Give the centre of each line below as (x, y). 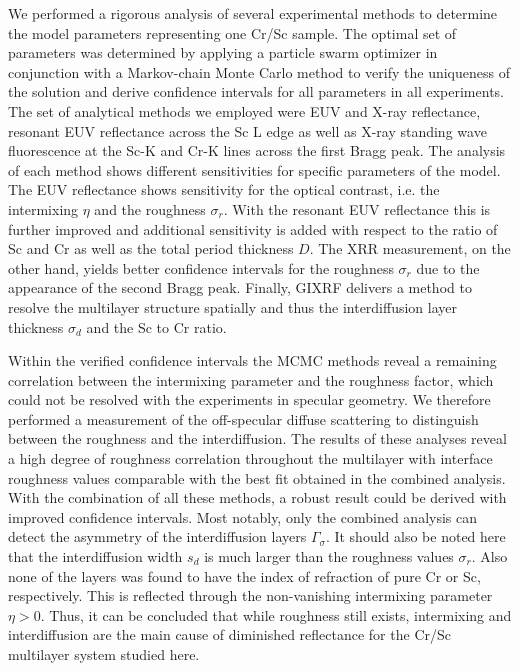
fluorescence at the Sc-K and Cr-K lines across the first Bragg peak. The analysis (257, 150)
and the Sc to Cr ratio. (156, 326)
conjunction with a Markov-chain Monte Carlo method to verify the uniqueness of (259, 71)
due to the (448, 267)
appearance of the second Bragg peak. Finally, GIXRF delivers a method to (240, 287)
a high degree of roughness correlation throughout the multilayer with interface (250, 458)
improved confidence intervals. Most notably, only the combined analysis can (243, 516)
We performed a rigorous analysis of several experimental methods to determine (253, 13)
